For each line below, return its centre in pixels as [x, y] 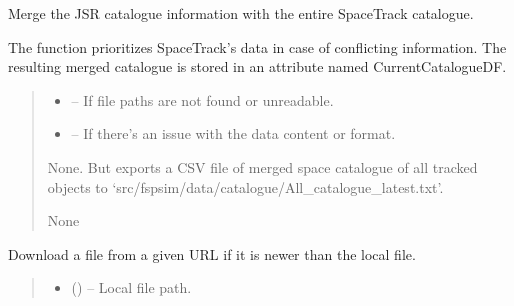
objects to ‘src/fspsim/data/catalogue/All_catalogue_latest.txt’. [245, 186]
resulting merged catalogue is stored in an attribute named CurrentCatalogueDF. [257, 66]
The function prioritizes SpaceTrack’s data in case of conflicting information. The [257, 46]
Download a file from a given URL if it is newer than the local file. [212, 253]
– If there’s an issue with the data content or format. [233, 133]
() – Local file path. [131, 287]
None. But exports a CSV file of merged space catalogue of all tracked [262, 166]
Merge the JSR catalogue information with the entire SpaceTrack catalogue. [241, 13]
